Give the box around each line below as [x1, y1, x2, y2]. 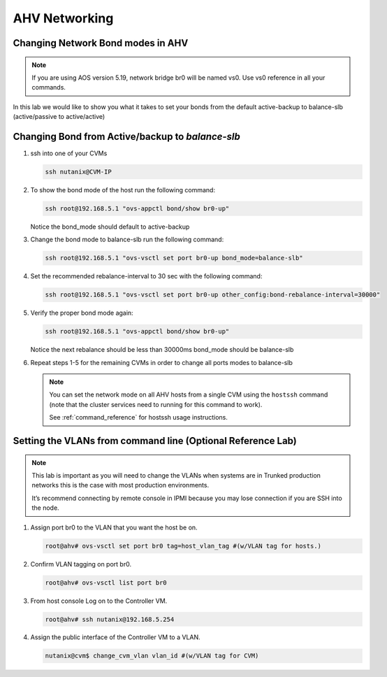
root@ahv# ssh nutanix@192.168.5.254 [45, 615, 175, 623]
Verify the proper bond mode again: [30, 308, 133, 318]
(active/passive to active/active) [13, 113, 105, 121]
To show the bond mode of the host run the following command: [30, 186, 216, 194]
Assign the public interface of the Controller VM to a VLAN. [30, 633, 200, 641]
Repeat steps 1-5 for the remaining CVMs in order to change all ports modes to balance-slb [30, 358, 293, 366]
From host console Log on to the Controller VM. [30, 597, 168, 605]
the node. [31, 504, 59, 512]
